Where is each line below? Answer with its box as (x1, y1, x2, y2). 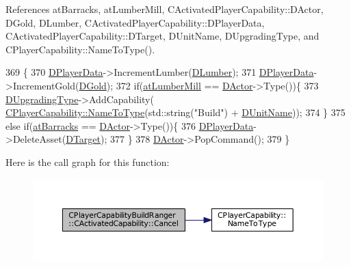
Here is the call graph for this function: (5, 154, 170, 169)
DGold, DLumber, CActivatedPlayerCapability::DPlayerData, (5, 15, 265, 29)
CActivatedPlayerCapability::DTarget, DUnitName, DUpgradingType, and (5, 29, 320, 43)
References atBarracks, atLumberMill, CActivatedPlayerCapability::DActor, (5, 2, 324, 16)
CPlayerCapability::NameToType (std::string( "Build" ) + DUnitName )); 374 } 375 (5, 105, 346, 120)
